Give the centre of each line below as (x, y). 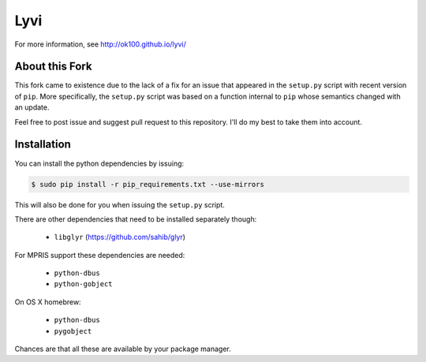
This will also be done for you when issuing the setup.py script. (120, 204)
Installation (43, 145)
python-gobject (84, 284)
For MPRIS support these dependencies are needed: (100, 255)
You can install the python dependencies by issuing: (99, 163)
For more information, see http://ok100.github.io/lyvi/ (101, 44)
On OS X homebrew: (48, 302)
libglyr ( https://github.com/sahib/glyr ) (120, 237)
